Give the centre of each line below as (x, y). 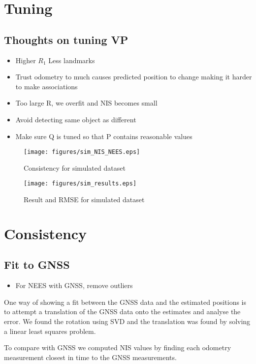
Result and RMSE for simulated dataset (84, 200)
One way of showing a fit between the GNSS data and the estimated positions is (125, 302)
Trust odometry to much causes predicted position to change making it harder (134, 77)
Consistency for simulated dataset (75, 167)
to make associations (47, 86)
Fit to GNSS (37, 265)
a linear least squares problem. (50, 331)
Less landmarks (72, 60)
